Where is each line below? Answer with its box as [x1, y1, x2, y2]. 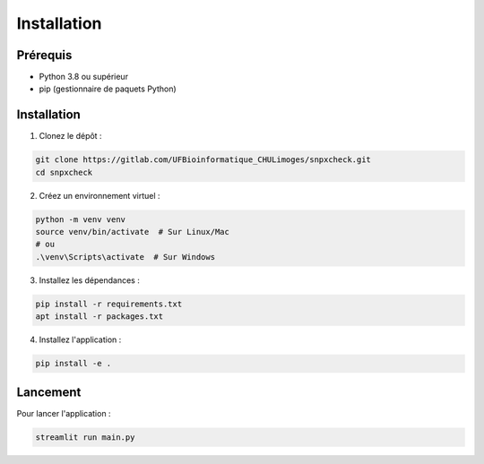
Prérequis [16, 47, 73, 63]
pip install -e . [35, 358, 112, 369]
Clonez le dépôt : [39, 131, 102, 142]
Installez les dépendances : [39, 274, 141, 286]
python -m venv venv [35, 214, 125, 224]
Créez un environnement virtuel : [39, 190, 160, 201]
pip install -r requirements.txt [35, 298, 183, 309]
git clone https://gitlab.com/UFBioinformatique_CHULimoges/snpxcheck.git [35, 155, 372, 165]
